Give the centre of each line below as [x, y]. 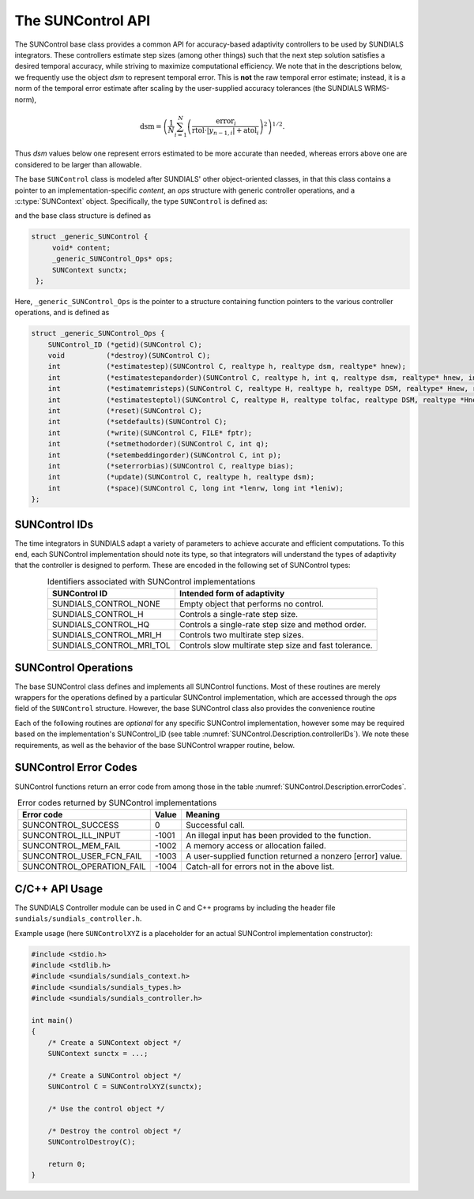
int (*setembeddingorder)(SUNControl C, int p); [165, 455]
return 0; [67, 1164]
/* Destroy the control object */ [115, 1131]
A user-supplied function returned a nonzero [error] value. [294, 856]
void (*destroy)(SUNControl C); [129, 356]
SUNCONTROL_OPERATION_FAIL [84, 866]
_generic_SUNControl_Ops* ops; [113, 259]
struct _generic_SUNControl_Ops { [98, 333]
